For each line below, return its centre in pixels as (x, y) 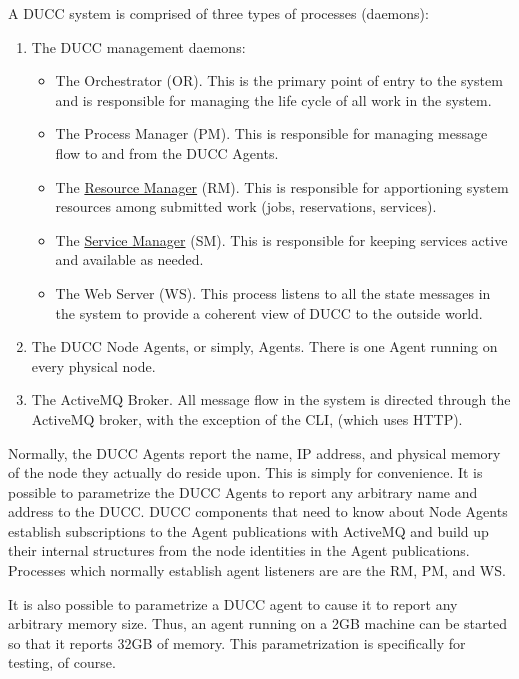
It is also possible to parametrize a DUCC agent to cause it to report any (233, 603)
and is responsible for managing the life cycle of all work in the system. (273, 99)
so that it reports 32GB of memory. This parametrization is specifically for (237, 642)
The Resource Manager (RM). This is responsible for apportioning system (282, 186)
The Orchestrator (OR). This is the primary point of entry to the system (279, 80)
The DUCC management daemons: (138, 46)
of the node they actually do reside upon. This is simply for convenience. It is (245, 472)
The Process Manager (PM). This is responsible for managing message (271, 133)
